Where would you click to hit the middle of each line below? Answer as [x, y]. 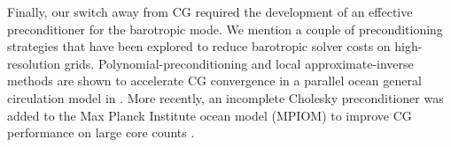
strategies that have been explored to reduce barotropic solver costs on [199, 46]
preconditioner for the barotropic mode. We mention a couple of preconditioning [225, 29]
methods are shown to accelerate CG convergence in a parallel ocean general [214, 81]
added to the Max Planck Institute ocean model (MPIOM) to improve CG [210, 115]
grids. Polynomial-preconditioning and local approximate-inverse [239, 63]
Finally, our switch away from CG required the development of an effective [210, 11]
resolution [34, 63]
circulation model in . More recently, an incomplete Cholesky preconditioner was [225, 97]
